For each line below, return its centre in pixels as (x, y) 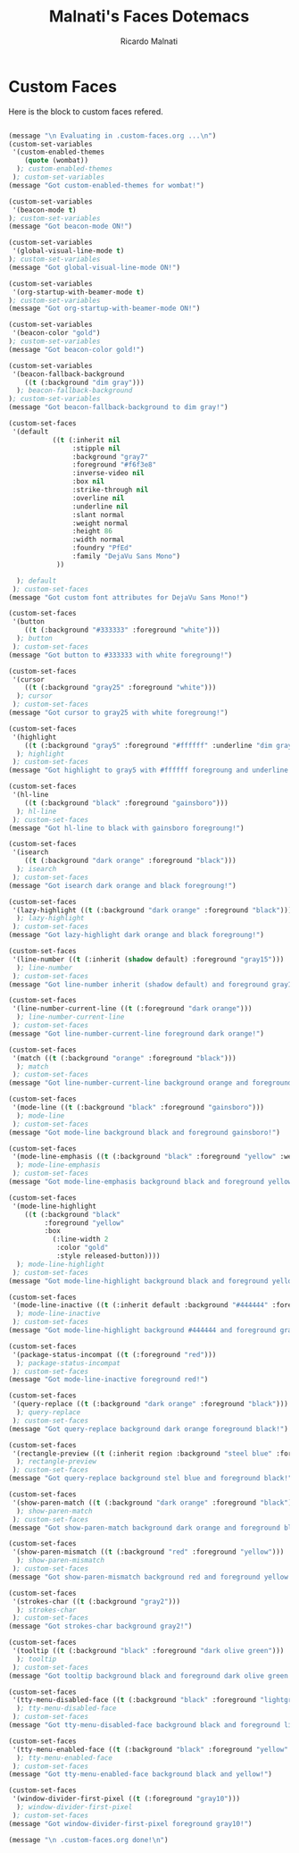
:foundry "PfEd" (102, 548)
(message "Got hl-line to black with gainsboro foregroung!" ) (126, 828)
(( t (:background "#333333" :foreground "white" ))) (122, 630)
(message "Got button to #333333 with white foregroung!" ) (120, 655)
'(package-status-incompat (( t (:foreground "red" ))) (114, 1354)
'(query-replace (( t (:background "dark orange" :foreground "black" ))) (150, 1404)
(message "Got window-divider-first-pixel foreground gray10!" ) (130, 1824)
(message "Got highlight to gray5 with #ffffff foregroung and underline (149, 770)
